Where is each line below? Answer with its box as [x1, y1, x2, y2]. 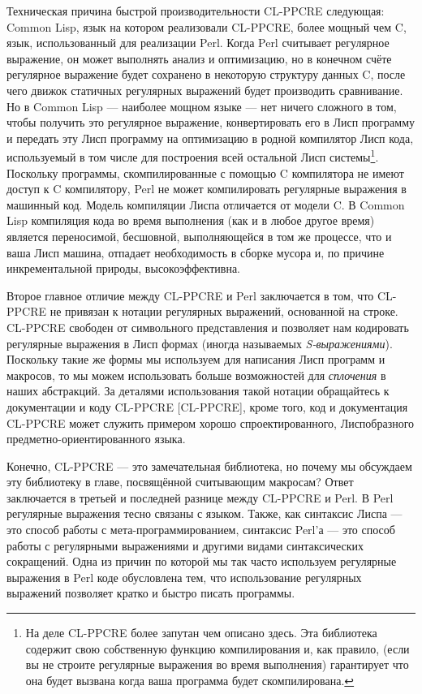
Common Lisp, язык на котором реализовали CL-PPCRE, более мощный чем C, [6, 18, 407, 35]
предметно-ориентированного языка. [6, 430, 186, 447]
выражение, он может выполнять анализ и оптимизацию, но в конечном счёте [6, 50, 392, 67]
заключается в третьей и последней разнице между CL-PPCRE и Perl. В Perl [6, 489, 394, 506]
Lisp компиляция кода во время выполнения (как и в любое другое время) [6, 212, 375, 229]
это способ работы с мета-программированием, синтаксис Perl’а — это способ [6, 521, 395, 538]
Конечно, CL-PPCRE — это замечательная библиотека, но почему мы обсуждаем [6, 457, 412, 474]
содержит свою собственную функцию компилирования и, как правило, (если [25, 640, 410, 657]
